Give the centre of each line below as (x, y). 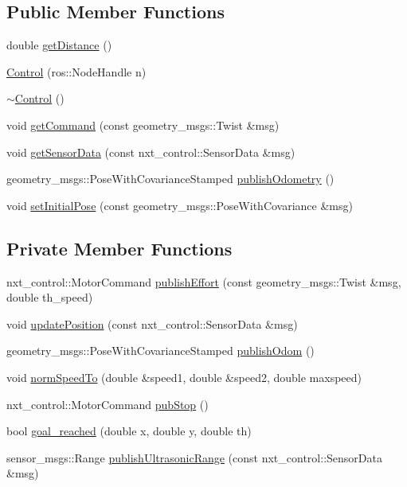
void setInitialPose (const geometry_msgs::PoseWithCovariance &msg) (180, 205)
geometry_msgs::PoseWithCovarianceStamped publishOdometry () (170, 179)
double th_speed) (50, 297)
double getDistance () (59, 45)
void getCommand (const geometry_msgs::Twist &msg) (143, 125)
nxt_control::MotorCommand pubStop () (108, 404)
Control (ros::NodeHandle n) (76, 71)
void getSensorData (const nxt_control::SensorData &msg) (151, 152)
